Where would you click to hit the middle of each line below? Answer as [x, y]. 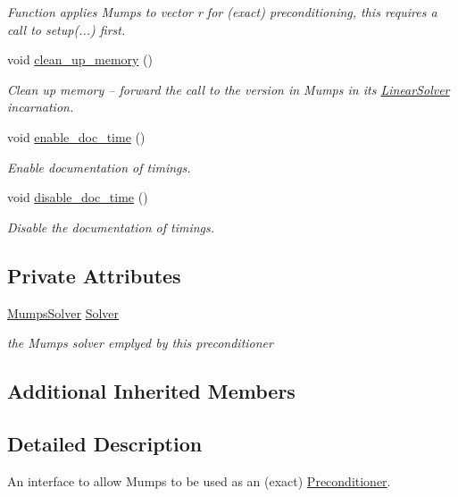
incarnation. [41, 107]
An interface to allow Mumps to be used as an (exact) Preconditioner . [199, 480]
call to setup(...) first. [67, 29]
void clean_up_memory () [80, 59]
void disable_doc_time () [78, 197]
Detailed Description [105, 443]
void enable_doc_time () [76, 136]
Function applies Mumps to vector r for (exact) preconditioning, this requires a [222, 12]
